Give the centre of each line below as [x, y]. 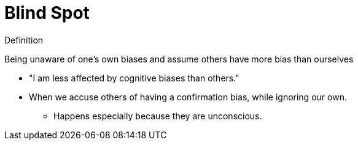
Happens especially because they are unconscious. [158, 116]
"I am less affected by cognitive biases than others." [134, 78]
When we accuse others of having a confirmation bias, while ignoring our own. [188, 97]
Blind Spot [47, 13]
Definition [24, 40]
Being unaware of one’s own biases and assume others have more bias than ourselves [179, 59]
